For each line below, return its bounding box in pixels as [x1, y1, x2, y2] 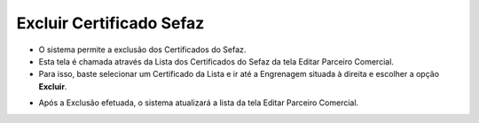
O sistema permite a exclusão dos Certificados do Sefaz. [38, 44, 247, 55]
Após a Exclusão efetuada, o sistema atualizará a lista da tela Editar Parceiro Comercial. [38, 97, 359, 108]
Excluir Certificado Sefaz [16, 13, 205, 33]
